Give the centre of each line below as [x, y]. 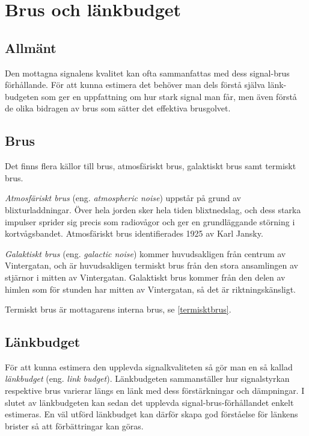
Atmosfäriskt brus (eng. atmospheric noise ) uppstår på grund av [123, 198]
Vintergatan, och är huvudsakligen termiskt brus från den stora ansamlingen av [151, 265]
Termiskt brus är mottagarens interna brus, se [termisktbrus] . [118, 309]
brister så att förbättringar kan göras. [74, 425]
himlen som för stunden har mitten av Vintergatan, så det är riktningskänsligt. [151, 289]
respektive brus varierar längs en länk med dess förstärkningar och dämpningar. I [155, 391]
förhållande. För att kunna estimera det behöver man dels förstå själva [135, 85]
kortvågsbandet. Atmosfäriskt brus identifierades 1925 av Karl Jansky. [134, 233]
